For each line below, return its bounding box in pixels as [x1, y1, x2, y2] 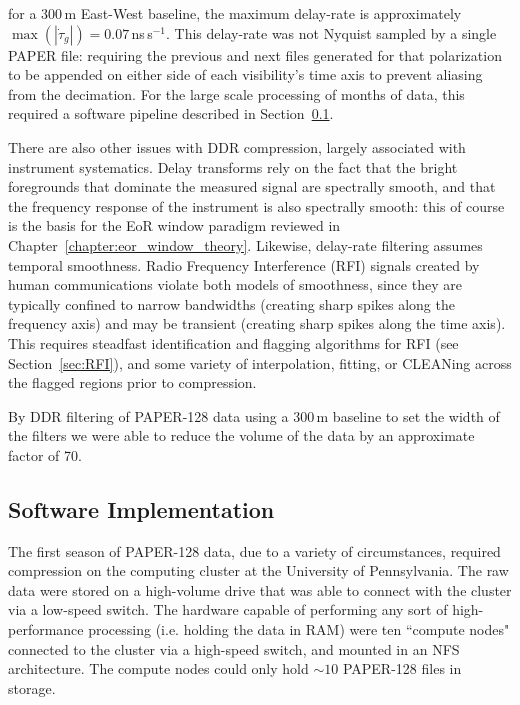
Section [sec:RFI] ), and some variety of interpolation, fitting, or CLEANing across [8, 352, 512, 373]
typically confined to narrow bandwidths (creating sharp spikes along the [8, 293, 455, 314]
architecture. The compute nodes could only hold [8, 658, 309, 679]
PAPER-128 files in [342, 658, 462, 679]
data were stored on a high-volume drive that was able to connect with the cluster [8, 579, 512, 600]
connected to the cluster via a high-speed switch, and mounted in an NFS [8, 638, 460, 659]
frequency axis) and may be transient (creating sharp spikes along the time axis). [8, 313, 506, 334]
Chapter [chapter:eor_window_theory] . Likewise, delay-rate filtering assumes [8, 234, 483, 255]
